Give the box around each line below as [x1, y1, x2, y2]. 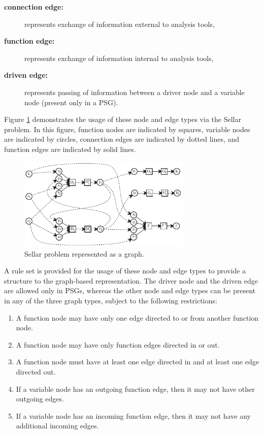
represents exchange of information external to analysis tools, [24, 18, 215, 29]
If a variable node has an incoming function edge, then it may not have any [16, 410, 251, 421]
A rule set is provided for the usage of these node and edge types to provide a [4, 265, 246, 276]
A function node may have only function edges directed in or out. [16, 339, 220, 350]
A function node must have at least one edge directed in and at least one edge [16, 356, 259, 367]
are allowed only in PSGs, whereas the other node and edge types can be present [4, 285, 256, 296]
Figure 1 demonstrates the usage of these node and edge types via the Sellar [4, 114, 241, 125]
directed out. [16, 366, 56, 377]
